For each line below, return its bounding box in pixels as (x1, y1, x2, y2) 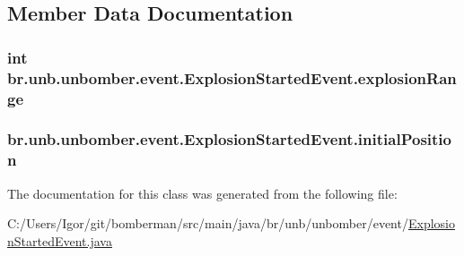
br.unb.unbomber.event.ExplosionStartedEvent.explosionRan (7, 66, 457, 89)
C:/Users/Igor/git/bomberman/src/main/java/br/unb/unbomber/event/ (7, 214, 408, 233)
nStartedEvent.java (7, 231, 112, 250)
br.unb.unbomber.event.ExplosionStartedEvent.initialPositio (7, 128, 451, 150)
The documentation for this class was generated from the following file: (7, 183, 398, 202)
